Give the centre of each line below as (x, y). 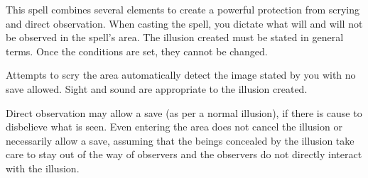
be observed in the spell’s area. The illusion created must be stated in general (175, 37)
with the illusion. (43, 168)
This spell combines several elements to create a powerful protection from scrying (183, 9)
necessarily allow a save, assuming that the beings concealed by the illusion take (180, 140)
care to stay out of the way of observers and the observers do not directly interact (184, 154)
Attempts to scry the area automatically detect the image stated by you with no (181, 75)
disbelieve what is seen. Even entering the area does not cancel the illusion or (174, 127)
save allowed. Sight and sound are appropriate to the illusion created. (157, 88)
